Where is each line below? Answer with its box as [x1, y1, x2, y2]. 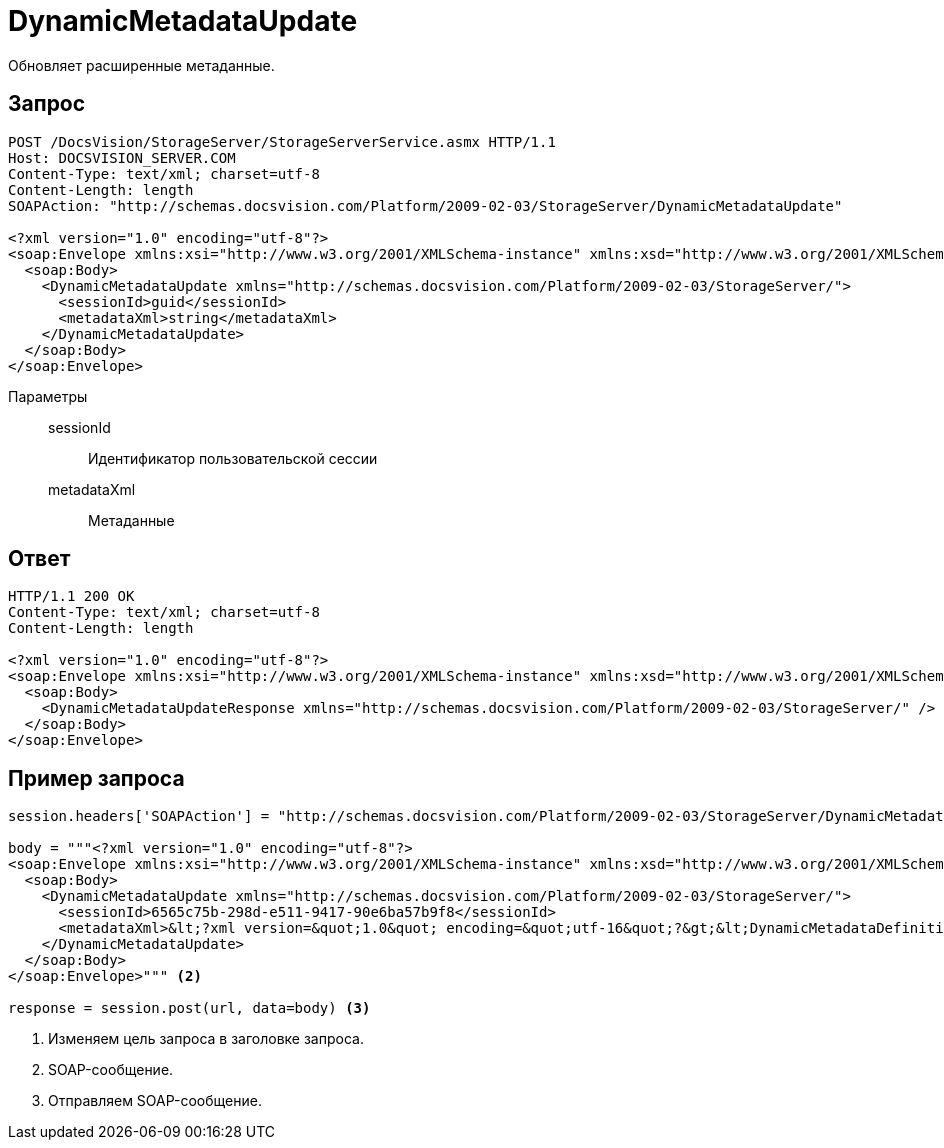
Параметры [8, 387, 88, 405]
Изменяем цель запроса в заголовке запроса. [48, 1030, 364, 1048]
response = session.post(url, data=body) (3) [8, 1000, 371, 1017]
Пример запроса [8, 765, 185, 791]
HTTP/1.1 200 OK [8, 588, 135, 605]
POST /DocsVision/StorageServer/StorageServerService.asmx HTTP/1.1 [8, 133, 556, 150]
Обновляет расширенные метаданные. [8, 56, 275, 74]
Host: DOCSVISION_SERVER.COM [8, 149, 236, 166]
